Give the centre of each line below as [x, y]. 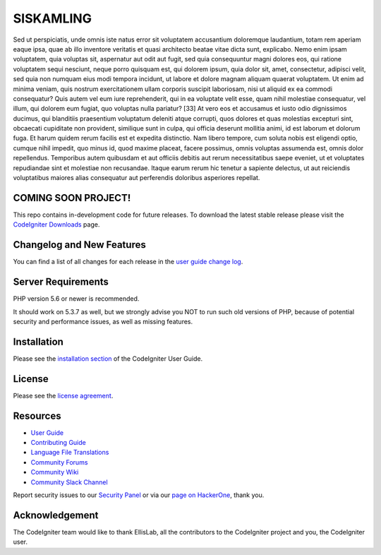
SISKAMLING [52, 18]
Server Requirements [61, 282]
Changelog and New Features [79, 245]
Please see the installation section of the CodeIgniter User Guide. [108, 358]
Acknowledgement [56, 515]
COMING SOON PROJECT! [72, 198]
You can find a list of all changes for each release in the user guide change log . [128, 262]
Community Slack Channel [69, 482]
